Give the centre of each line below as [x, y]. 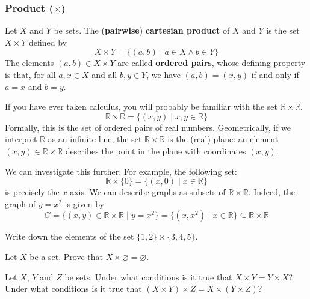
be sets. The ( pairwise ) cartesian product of [142, 30]
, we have [163, 74]
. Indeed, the [272, 192]
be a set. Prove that [66, 256]
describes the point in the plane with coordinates [156, 150]
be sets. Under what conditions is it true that [148, 276]
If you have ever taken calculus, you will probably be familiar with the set [141, 107]
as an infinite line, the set [95, 139]
